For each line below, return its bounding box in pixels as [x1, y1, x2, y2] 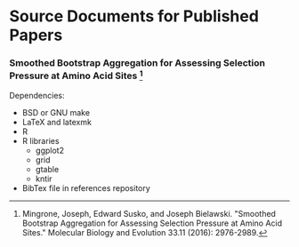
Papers [9, 25, 63, 45]
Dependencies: [9, 90, 65, 100]
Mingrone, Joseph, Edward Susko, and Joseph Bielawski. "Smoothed [21, 208, 276, 219]
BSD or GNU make [21, 107, 91, 117]
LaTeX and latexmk [21, 116, 92, 127]
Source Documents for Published [9, 6, 260, 27]
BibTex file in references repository [21, 182, 151, 193]
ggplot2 [35, 145, 65, 155]
